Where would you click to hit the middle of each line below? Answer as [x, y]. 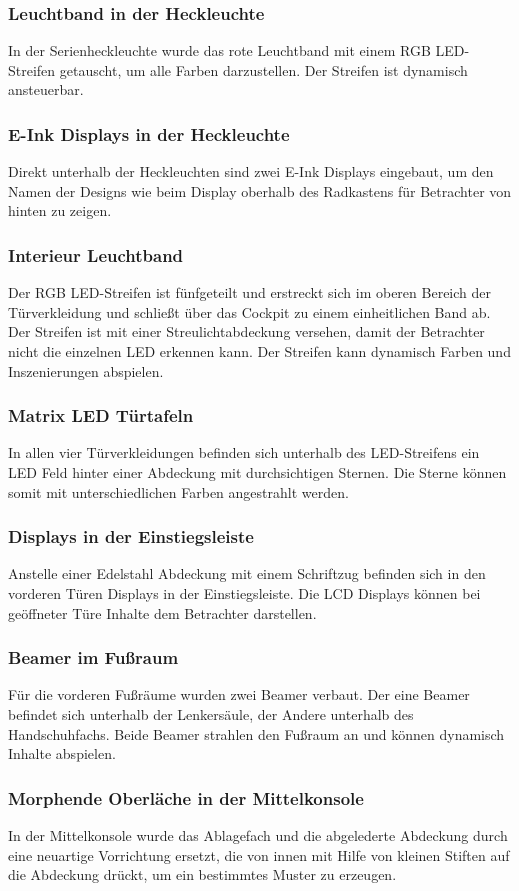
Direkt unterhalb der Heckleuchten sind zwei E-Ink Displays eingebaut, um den [251, 171]
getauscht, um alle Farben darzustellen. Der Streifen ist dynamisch [263, 69]
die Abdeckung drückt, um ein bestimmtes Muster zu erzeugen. [202, 874]
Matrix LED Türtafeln [101, 415]
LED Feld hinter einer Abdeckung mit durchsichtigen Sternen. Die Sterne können [257, 472]
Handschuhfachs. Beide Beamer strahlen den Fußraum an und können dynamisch [256, 733]
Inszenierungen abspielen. [86, 370]
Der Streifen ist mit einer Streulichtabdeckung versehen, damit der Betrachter [246, 331]
